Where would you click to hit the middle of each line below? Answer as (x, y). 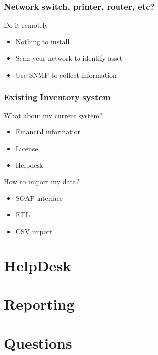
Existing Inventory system (57, 97)
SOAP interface (39, 198)
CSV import (34, 231)
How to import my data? (42, 181)
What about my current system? (53, 115)
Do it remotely (26, 25)
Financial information (48, 132)
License (27, 148)
